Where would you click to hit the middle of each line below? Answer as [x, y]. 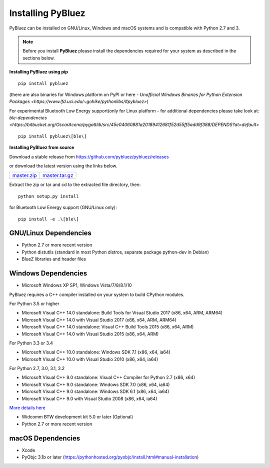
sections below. [39, 58]
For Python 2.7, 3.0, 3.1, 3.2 [37, 368]
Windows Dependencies [48, 273]
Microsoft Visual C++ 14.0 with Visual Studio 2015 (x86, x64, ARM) [90, 334]
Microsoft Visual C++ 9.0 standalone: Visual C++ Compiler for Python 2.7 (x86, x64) [108, 377]
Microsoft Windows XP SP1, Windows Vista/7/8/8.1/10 [77, 285]
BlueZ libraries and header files [54, 259]
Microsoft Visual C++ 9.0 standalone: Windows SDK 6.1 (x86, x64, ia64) [95, 391]
